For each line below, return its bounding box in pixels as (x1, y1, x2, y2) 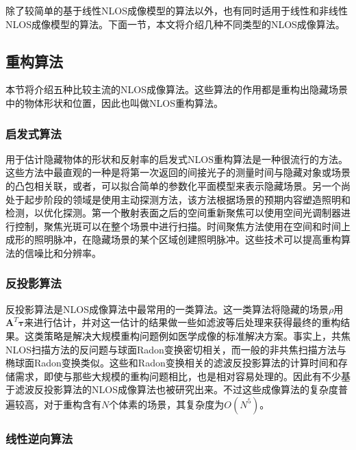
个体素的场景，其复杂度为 (109, 397, 225, 411)
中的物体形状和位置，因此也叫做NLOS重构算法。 (5, 95, 223, 110)
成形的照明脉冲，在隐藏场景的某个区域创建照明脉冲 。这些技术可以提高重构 (5, 232, 341, 247)
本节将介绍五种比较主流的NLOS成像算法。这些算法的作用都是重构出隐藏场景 (5, 82, 348, 97)
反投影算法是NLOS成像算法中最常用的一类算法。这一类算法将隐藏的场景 (5, 301, 329, 316)
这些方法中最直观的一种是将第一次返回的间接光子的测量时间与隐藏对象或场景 (5, 165, 351, 179)
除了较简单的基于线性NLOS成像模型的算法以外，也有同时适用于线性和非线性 (5, 3, 348, 17)
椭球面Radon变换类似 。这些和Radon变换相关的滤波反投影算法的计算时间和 (5, 355, 338, 370)
